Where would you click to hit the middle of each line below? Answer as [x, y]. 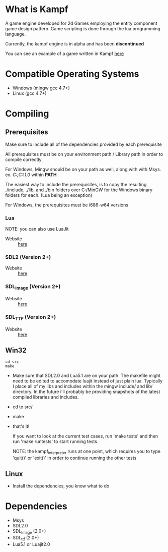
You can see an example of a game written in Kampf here [65, 53]
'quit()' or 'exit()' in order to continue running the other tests [74, 458]
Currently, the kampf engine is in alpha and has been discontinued [75, 43]
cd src [12, 362]
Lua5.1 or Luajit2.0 [31, 544]
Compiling [27, 114]
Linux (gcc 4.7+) [29, 93]
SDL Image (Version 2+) [33, 287]
